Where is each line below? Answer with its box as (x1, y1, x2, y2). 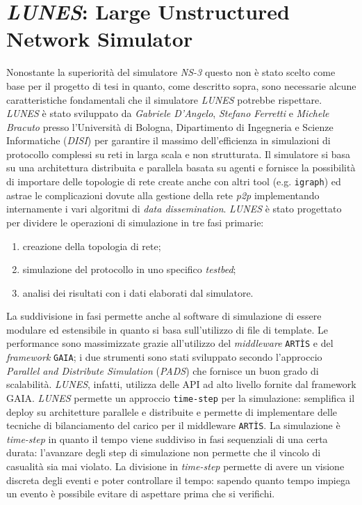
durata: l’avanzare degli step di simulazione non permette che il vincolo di (6, 445, 321, 460)
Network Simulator (6, 24, 193, 53)
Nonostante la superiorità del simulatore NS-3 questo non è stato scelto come (6, 65, 336, 79)
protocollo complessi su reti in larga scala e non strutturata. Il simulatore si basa (6, 146, 351, 161)
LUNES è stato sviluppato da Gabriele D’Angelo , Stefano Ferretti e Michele (6, 106, 329, 121)
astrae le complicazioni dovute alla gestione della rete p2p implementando (6, 187, 320, 202)
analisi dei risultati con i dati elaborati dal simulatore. (22, 285, 254, 300)
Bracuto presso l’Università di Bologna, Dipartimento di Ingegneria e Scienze (6, 119, 334, 134)
